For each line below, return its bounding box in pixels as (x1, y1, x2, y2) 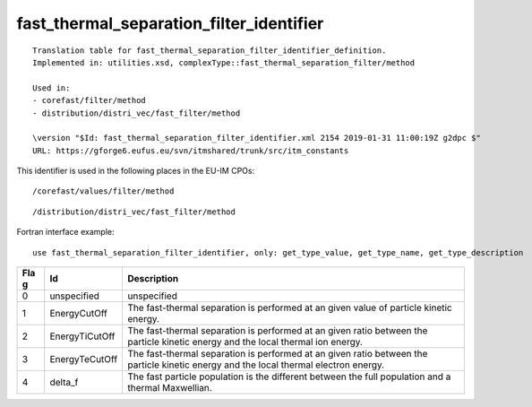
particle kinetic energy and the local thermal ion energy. (127, 336, 363, 349)
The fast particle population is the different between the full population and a (127, 370, 451, 383)
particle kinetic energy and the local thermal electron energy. (127, 359, 385, 371)
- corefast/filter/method (32, 95, 147, 106)
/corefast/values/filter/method (32, 186, 175, 196)
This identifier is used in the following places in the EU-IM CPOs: (16, 166, 255, 177)
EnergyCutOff (49, 307, 107, 320)
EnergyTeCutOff (49, 353, 118, 366)
